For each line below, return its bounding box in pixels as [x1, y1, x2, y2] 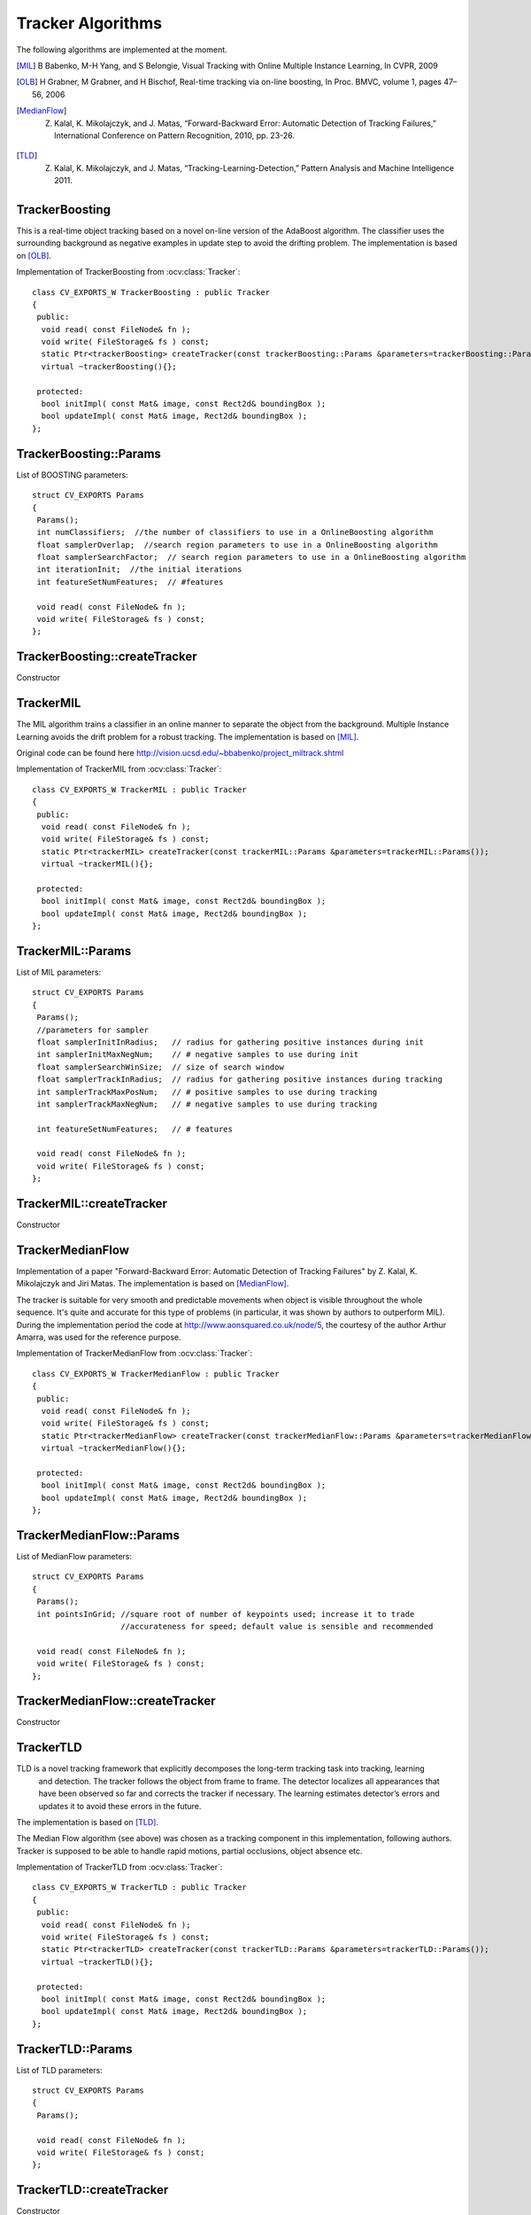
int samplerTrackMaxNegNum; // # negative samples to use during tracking [36, 1099, 378, 1109]
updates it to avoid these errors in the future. [38, 1800, 202, 1811]
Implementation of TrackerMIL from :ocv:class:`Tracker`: [16, 764, 222, 774]
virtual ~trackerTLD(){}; [41, 1956, 154, 1967]
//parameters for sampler [36, 1024, 150, 1035]
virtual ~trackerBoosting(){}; [41, 361, 177, 371]
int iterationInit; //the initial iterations [36, 564, 242, 575]
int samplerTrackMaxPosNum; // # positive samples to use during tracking [36, 1086, 378, 1097]
